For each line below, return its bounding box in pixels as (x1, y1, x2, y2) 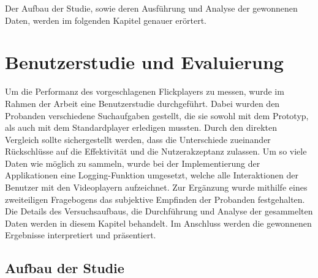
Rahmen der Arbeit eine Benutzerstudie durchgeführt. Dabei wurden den (5, 97, 280, 109)
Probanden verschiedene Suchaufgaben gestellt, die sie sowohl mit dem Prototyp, (5, 109, 309, 122)
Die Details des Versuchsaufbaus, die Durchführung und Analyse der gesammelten (5, 205, 313, 218)
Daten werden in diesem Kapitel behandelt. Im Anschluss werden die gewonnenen (5, 216, 312, 229)
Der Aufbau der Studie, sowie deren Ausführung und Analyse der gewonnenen (5, 2, 298, 14)
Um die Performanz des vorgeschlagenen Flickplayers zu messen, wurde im (5, 85, 284, 98)
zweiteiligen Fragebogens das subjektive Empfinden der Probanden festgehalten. (5, 192, 305, 205)
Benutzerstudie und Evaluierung (5, 49, 284, 75)
